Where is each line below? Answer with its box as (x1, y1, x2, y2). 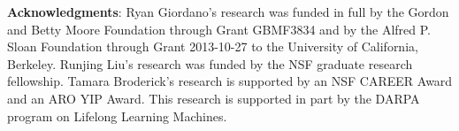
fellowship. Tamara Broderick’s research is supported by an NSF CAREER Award (7, 72, 453, 90)
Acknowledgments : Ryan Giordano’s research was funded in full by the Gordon (7, 3, 449, 20)
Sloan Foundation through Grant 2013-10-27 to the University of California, (7, 37, 418, 56)
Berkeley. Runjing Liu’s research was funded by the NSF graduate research (7, 54, 413, 73)
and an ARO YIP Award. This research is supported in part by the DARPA (7, 89, 420, 107)
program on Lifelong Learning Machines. (7, 106, 227, 125)
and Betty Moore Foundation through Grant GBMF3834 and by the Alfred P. (7, 19, 431, 38)
